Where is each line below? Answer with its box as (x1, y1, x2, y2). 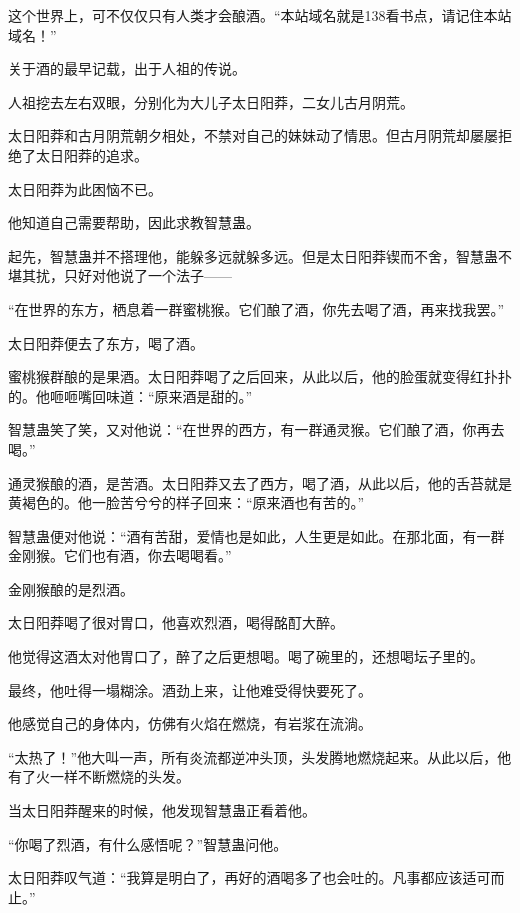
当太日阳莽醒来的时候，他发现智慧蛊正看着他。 (8, 800, 316, 821)
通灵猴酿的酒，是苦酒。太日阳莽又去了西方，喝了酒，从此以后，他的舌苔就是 (8, 472, 512, 493)
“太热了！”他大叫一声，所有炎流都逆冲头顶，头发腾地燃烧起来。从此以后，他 (8, 746, 512, 767)
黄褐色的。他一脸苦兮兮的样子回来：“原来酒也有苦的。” (8, 492, 365, 513)
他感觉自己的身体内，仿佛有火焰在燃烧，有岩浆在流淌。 (8, 713, 372, 734)
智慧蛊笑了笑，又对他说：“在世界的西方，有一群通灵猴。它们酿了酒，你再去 (8, 419, 505, 440)
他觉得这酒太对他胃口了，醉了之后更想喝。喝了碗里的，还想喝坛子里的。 (8, 646, 484, 667)
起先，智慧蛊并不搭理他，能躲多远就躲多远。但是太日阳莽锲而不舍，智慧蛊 (8, 245, 498, 266)
